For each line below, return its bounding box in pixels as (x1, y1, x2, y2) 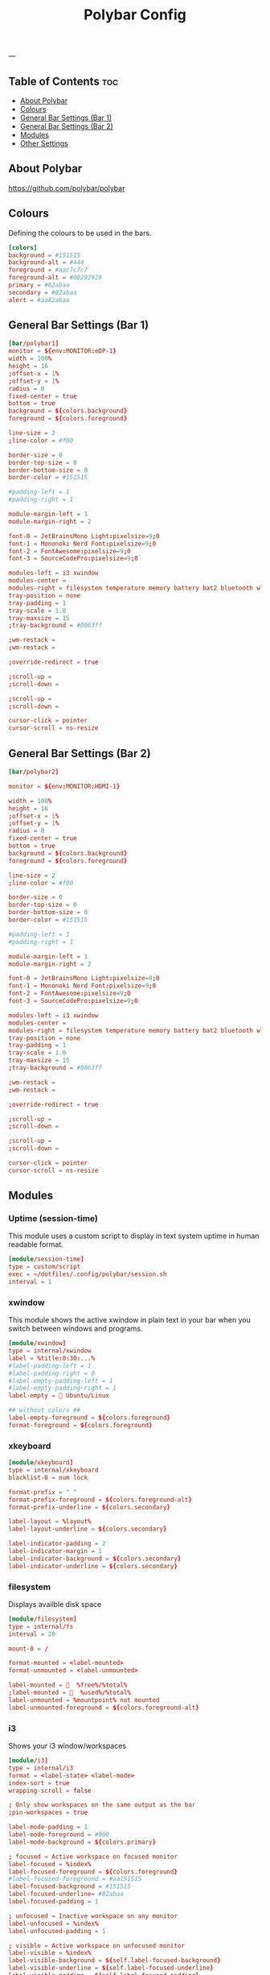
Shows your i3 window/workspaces (8, 1741, 127, 1750)
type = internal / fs (8, 1622, 74, 1630)
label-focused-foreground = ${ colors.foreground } (8, 1867, 178, 1876)
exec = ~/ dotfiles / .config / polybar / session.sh (8, 1270, 167, 1278)
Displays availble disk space (8, 1599, 102, 1609)
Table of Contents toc (8, 74, 119, 88)
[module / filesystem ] (8, 1615, 78, 1623)
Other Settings (19, 139, 68, 148)
